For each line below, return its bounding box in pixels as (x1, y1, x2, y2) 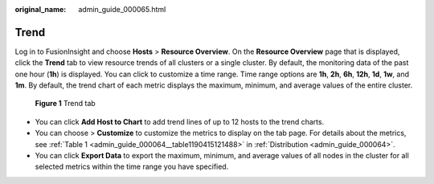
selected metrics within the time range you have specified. (35, 162, 229, 172)
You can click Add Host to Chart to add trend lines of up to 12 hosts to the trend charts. (35, 117, 325, 126)
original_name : (14, 5, 67, 14)
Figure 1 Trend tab (35, 99, 96, 108)
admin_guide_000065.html (78, 5, 166, 14)
